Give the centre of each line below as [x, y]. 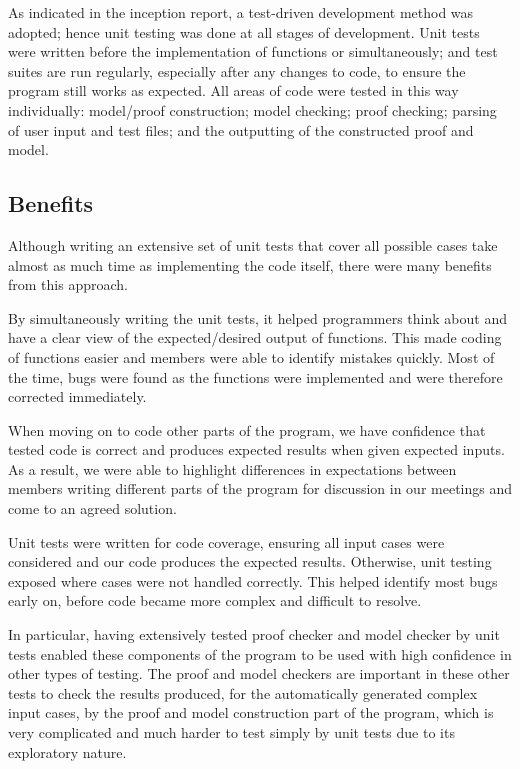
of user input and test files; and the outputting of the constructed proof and [241, 129]
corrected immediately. [77, 396]
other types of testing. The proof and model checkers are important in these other [259, 673]
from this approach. [68, 284]
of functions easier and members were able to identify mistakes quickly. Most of [251, 356]
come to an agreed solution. [92, 508]
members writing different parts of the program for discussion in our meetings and [260, 488]
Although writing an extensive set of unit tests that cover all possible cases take [253, 244]
